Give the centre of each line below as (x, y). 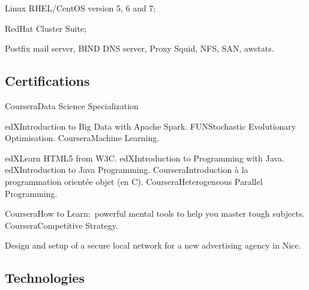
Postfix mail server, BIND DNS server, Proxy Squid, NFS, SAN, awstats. (139, 48)
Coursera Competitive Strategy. (61, 225)
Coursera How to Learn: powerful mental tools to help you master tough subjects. (155, 213)
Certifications (47, 81)
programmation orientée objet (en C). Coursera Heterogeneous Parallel (134, 181)
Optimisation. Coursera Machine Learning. (82, 138)
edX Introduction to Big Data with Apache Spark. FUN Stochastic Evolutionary (151, 126)
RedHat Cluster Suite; (46, 28)
